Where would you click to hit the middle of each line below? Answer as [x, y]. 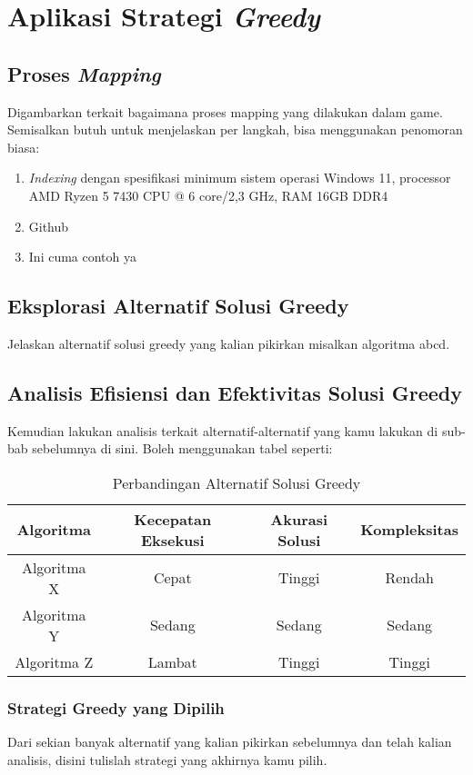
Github [49, 226]
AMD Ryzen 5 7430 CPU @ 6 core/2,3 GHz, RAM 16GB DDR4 [208, 195]
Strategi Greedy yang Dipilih [116, 707]
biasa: [24, 147]
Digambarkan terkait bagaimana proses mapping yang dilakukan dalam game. [225, 111]
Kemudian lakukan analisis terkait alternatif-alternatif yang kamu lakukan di [223, 430]
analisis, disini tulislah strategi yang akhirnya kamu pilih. [167, 759]
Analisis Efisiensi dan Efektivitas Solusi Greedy [235, 392]
